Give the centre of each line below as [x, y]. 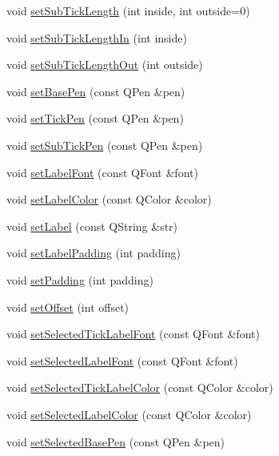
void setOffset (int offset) [68, 307]
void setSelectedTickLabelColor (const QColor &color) [140, 387]
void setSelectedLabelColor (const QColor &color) [129, 414]
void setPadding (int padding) [80, 279]
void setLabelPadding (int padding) [94, 253]
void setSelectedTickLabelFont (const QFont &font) [133, 334]
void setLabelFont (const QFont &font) [102, 172]
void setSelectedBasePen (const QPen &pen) [116, 441]
